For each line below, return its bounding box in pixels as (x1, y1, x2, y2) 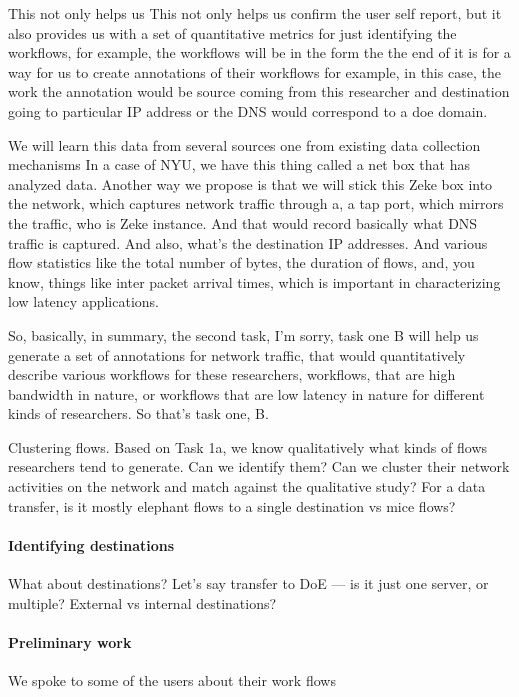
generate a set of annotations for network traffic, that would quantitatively (8, 344, 466, 365)
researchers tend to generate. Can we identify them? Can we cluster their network (8, 456, 510, 477)
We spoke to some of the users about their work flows (8, 670, 336, 691)
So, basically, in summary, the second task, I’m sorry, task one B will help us (8, 324, 479, 345)
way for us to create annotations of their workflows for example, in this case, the (8, 61, 501, 82)
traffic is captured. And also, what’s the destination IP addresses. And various (8, 232, 488, 253)
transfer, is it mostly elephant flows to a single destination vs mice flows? (8, 495, 456, 516)
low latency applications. (8, 291, 159, 312)
